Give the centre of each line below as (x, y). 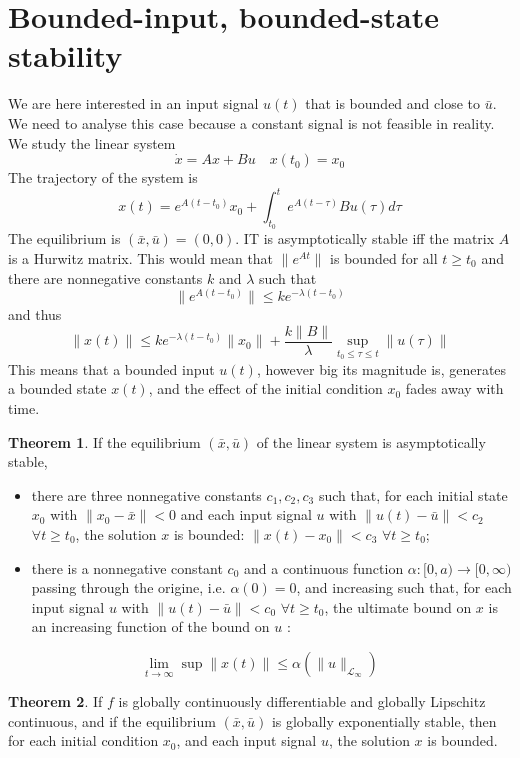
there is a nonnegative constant (127, 567)
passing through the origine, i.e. (128, 587)
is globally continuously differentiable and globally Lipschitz (302, 701)
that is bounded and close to (392, 103)
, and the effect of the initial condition (265, 388)
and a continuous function (324, 567)
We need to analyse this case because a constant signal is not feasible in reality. (251, 122)
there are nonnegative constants (105, 277)
